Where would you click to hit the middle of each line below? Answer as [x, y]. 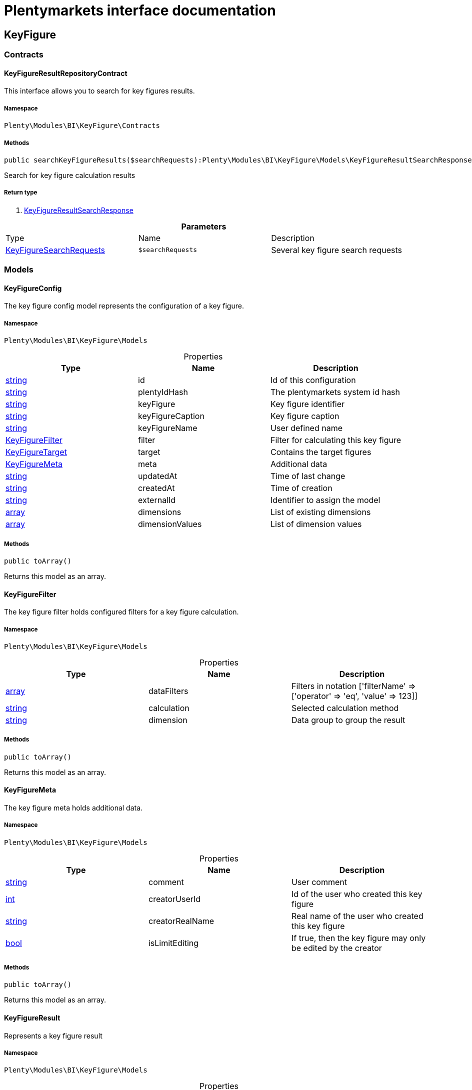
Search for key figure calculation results [70, 175]
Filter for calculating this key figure [336, 440]
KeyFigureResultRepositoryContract [66, 73]
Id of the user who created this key [357, 894]
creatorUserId [174, 899]
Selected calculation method [345, 708]
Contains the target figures [321, 452]
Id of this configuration [313, 380]
